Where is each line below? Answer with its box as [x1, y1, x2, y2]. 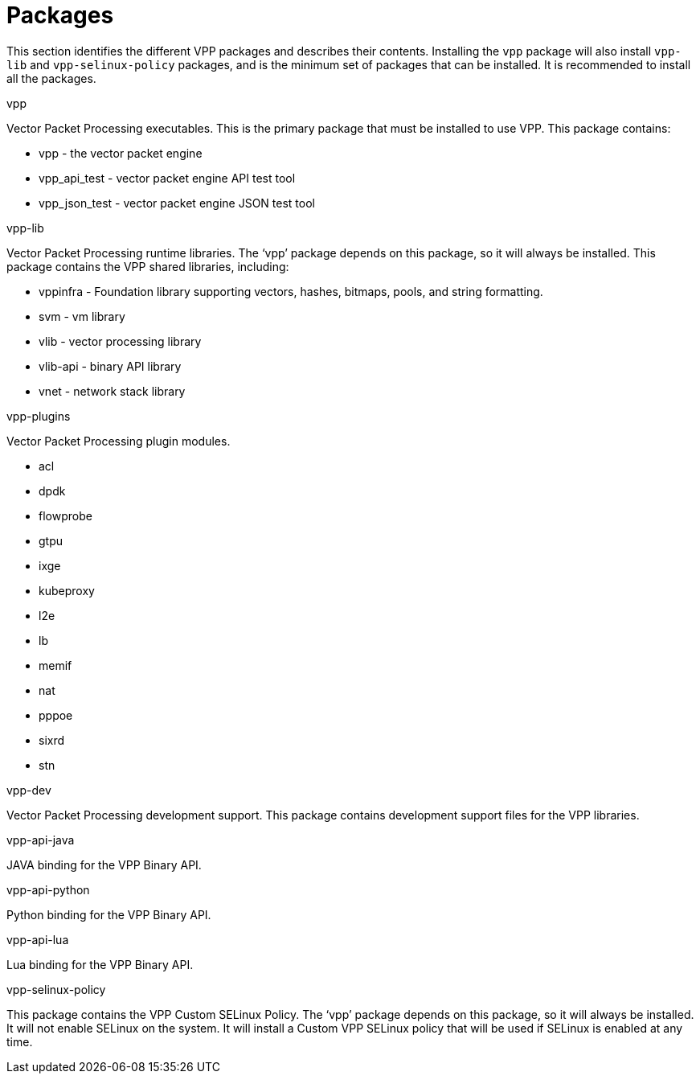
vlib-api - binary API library [39, 359, 182, 373]
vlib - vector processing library [39, 334, 202, 348]
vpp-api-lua [6, 932, 69, 947]
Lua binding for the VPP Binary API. [6, 957, 194, 971]
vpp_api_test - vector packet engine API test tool [39, 170, 296, 185]
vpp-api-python [6, 882, 90, 897]
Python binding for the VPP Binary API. [6, 907, 211, 922]
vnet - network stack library [39, 384, 186, 398]
